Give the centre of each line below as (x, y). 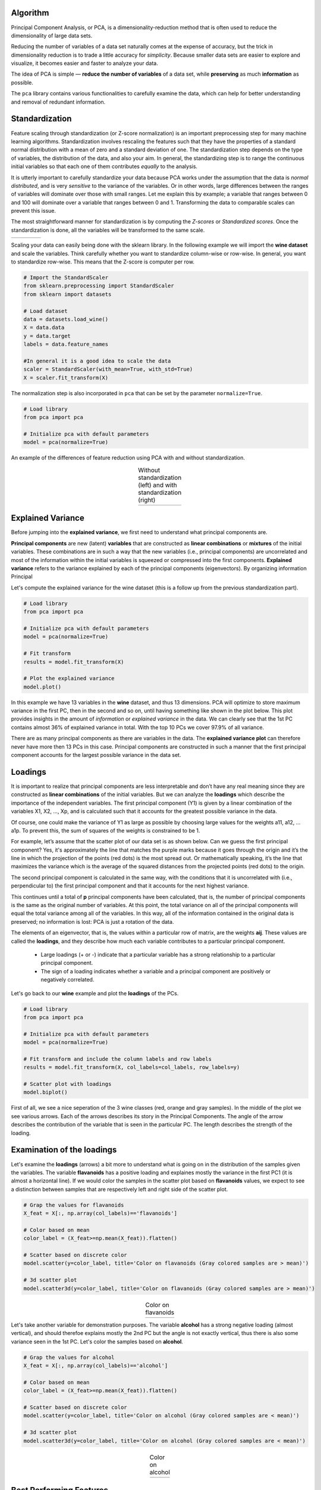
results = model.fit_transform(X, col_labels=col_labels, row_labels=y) (132, 1067)
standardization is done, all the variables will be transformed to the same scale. (108, 230)
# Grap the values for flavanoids (74, 1205)
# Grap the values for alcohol (69, 1357)
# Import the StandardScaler (66, 277)
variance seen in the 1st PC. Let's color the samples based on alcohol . (97, 1342)
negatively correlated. (67, 980)
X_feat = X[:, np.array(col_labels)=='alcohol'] (96, 1366)
